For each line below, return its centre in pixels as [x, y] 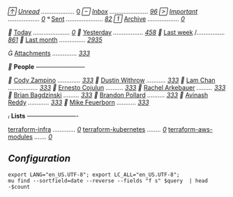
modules [21, 137]
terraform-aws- [190, 129]
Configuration [39, 158]
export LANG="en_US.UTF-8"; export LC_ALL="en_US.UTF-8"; [94, 175]
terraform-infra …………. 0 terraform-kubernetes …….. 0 [87, 129]
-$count [19, 187]
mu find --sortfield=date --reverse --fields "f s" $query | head [108, 181]
